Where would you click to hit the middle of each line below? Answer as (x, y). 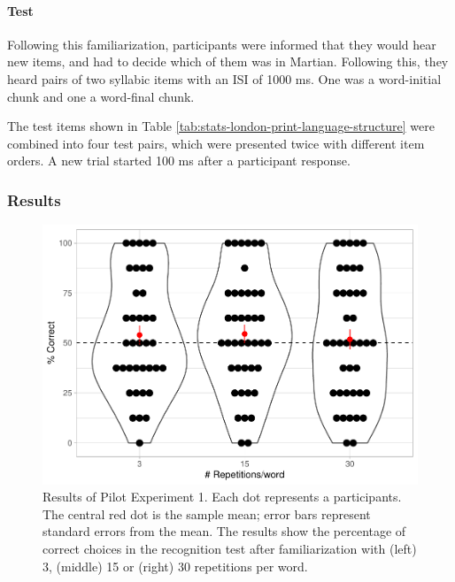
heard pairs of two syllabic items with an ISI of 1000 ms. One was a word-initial (224, 78)
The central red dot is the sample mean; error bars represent (207, 513)
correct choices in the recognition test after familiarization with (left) (230, 549)
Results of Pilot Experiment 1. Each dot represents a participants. (222, 497)
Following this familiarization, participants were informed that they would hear (222, 44)
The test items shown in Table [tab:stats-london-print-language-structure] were (221, 126)
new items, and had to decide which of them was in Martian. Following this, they (228, 61)
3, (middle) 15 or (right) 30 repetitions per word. (175, 566)
